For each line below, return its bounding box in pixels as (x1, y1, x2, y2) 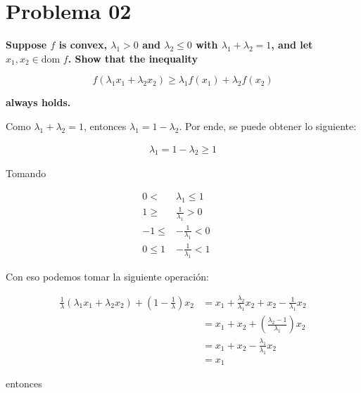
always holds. (6, 95, 71, 110)
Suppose (6, 37, 47, 52)
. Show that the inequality (68, 51, 198, 65)
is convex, (58, 37, 107, 52)
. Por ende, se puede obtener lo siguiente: (179, 118, 357, 133)
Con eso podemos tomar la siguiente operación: (6, 269, 209, 283)
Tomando (6, 166, 46, 181)
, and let (271, 37, 313, 52)
